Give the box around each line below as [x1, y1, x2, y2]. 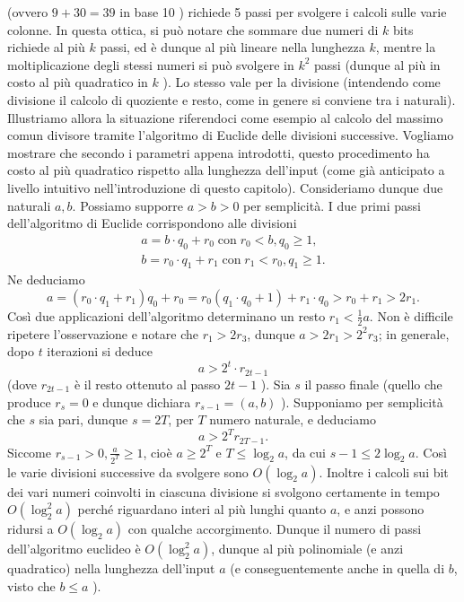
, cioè [143, 442, 172, 461]
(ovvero [7, 3, 48, 21]
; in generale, [378, 324, 450, 343]
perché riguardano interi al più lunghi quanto [77, 500, 327, 519]
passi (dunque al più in [314, 55, 441, 74]
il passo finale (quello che [304, 374, 442, 393]
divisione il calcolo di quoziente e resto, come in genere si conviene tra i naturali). [7, 90, 456, 109]
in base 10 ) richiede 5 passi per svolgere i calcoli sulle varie [119, 3, 447, 21]
